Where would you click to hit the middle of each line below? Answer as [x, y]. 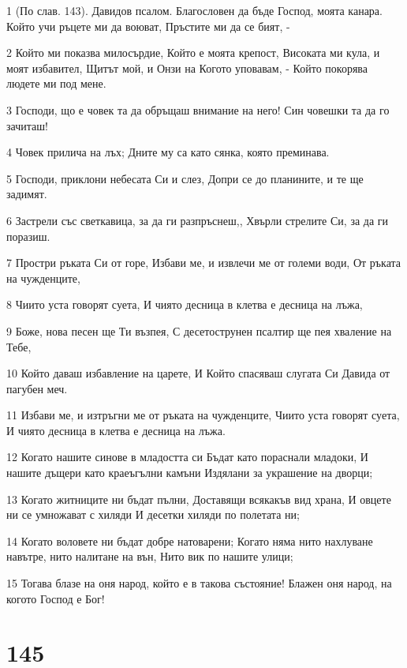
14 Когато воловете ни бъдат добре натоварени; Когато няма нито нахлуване [190, 540]
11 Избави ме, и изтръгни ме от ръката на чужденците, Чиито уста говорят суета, [203, 415]
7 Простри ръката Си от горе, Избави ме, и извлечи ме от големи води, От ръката [203, 263]
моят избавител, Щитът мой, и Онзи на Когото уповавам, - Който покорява [187, 68]
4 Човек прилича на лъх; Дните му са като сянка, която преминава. [168, 152]
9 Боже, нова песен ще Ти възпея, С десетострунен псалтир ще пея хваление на [199, 330]
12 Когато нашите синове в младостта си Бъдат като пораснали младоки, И [187, 457]
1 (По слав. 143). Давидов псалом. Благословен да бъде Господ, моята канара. [194, 10]
